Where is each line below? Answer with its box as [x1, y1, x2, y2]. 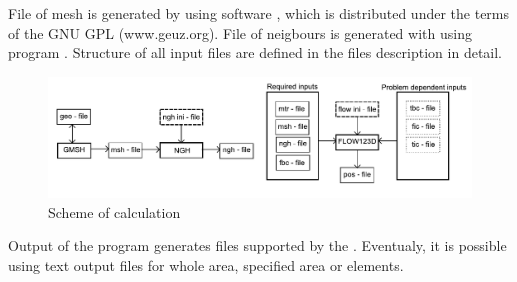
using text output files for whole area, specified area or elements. [8, 254, 404, 275]
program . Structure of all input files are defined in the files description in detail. [8, 42, 503, 63]
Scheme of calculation [48, 201, 181, 222]
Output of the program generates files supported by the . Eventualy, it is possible [8, 235, 507, 256]
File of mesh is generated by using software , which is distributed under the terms [8, 3, 510, 23]
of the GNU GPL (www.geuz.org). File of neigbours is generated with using [8, 22, 472, 43]
